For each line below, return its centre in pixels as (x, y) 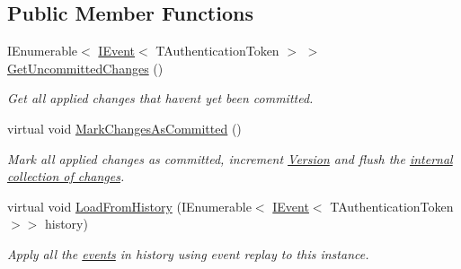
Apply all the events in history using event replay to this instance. (188, 253)
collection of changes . (66, 176)
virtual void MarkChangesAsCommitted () (124, 128)
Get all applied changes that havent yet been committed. (160, 98)
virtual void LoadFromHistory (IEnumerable (129, 206)
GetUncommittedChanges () (85, 68)
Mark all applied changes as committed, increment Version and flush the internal (230, 158)
